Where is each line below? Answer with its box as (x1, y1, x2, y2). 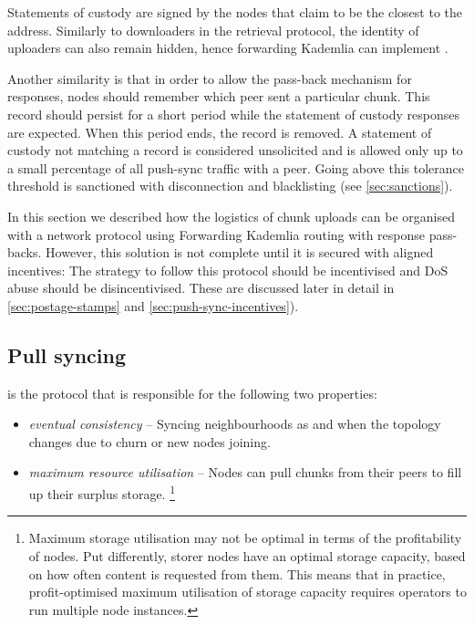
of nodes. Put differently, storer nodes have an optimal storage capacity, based (28, 546, 466, 565)
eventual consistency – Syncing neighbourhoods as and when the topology (28, 414, 441, 433)
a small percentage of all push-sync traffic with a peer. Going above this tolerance (7, 158, 465, 177)
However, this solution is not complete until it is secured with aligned (46, 243, 434, 262)
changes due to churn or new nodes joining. (28, 432, 271, 451)
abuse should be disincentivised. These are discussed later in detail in (7, 278, 395, 297)
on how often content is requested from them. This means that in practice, (28, 564, 446, 583)
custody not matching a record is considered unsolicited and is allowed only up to (7, 141, 463, 160)
